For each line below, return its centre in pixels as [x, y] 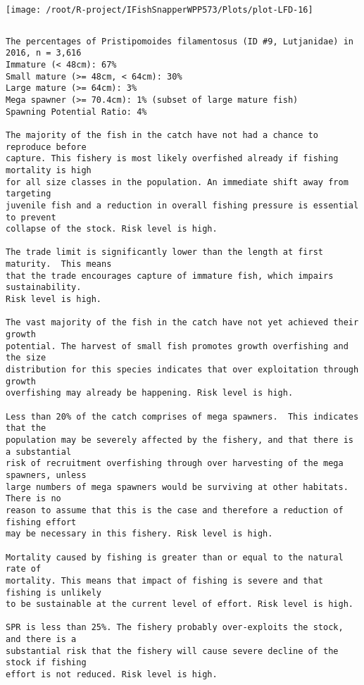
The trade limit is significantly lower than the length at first [165, 252]
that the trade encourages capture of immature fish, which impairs [170, 276]
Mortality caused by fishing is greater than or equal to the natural [175, 557]
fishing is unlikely [54, 592]
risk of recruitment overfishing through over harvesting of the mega [175, 464]
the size [26, 358]
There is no [33, 499]
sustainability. [44, 288]
